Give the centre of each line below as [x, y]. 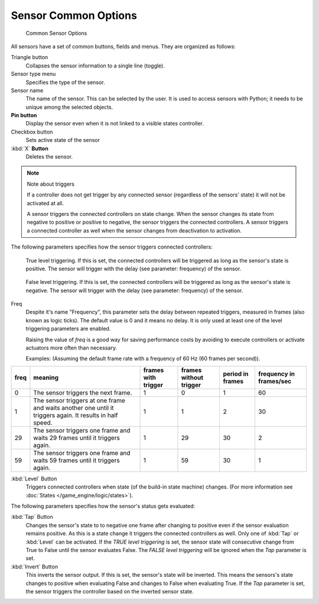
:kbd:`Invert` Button [35, 566]
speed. [43, 422]
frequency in [276, 374]
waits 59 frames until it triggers [77, 460]
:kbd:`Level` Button [34, 479]
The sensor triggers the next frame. [83, 392]
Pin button [24, 115]
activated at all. [45, 203]
